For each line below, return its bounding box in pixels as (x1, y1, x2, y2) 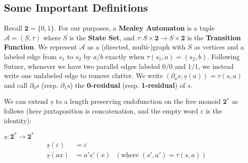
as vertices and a (194, 42, 244, 52)
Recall (4, 23, 22, 33)
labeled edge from (4, 51, 57, 61)
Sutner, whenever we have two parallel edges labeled (4, 61, 160, 71)
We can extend (4, 96, 48, 106)
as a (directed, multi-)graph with (87, 42, 186, 52)
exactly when (105, 51, 145, 61)
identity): (4, 115, 32, 125)
